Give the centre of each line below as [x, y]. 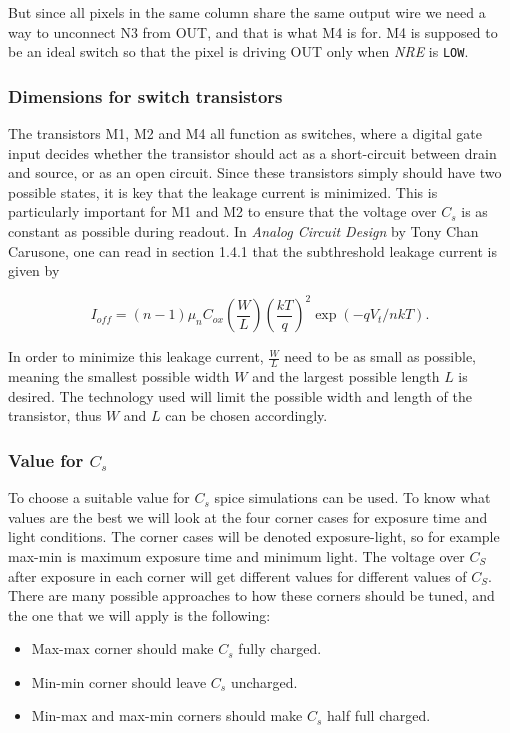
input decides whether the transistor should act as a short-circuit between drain [252, 152]
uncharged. [264, 681]
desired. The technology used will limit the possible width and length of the [240, 395]
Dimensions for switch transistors [145, 95]
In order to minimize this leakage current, [136, 356]
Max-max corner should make [122, 648]
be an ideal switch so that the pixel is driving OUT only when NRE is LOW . [238, 51]
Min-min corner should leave [119, 681]
